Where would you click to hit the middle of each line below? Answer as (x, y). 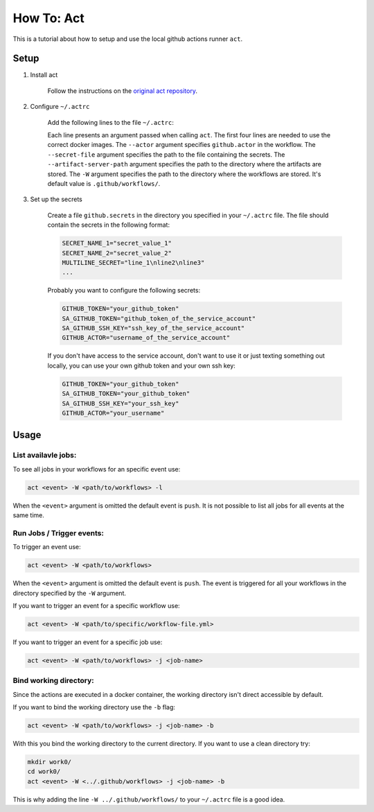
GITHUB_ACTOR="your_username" (113, 413)
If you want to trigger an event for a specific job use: (88, 642)
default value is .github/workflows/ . (104, 183)
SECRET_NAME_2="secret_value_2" (117, 253)
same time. (29, 515)
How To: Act (48, 18)
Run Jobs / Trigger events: (58, 533)
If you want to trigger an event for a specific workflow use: (96, 605)
